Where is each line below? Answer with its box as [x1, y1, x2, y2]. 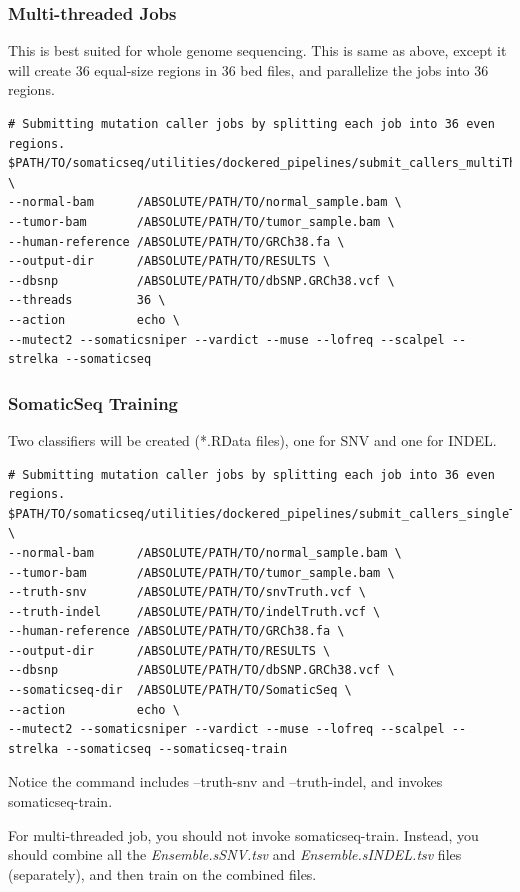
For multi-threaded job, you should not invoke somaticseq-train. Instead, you [8, 824, 479, 845]
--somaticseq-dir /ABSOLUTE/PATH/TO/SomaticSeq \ [8, 683, 352, 698]
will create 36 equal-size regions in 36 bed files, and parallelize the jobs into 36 [8, 59, 489, 80]
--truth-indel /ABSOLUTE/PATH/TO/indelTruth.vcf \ [8, 604, 381, 619]
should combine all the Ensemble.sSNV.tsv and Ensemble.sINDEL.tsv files [8, 844, 462, 865]
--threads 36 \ [8, 293, 166, 308]
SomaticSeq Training [8, 390, 179, 415]
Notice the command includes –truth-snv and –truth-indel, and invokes [8, 771, 443, 792]
